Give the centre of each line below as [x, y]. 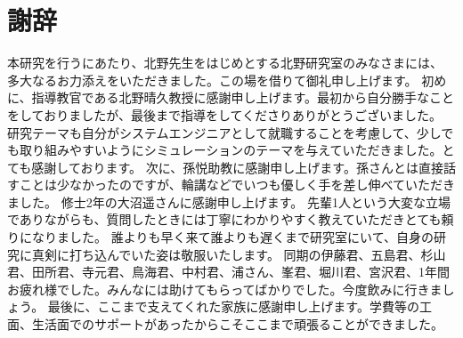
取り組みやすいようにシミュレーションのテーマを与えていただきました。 [231, 150]
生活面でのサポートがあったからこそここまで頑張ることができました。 [237, 324]
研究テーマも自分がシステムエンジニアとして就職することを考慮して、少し [224, 132]
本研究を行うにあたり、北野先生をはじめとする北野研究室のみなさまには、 [225, 63]
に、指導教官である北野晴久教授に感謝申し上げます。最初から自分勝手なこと [231, 97]
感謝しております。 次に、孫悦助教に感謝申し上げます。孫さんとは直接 [237, 167]
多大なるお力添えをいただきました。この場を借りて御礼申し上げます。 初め [227, 80]
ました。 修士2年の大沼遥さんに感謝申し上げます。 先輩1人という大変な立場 [229, 201]
